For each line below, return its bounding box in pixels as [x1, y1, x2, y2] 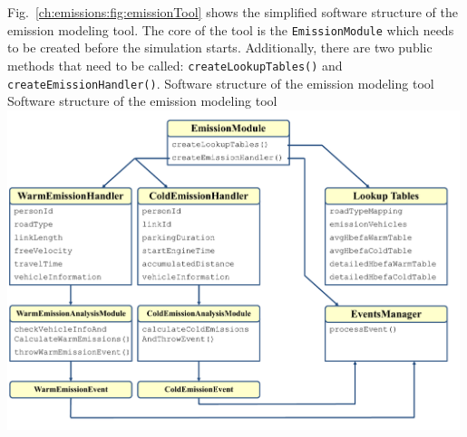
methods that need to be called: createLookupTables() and [7, 55, 343, 74]
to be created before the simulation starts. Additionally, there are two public [7, 38, 433, 57]
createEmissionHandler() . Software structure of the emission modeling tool [7, 73, 434, 92]
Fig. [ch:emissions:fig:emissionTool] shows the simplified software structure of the [7, 3, 458, 21]
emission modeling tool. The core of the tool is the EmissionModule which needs [7, 20, 454, 39]
